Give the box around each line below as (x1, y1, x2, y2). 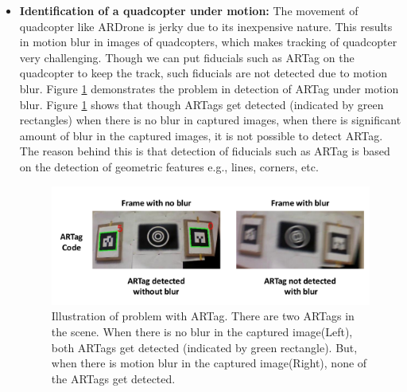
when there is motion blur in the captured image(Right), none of (51, 355, 367, 371)
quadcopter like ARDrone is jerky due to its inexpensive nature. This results (19, 18, 393, 34)
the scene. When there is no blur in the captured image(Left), (51, 323, 353, 339)
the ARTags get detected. (51, 370, 176, 386)
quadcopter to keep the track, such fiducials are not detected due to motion (19, 65, 388, 81)
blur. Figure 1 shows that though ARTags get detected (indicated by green (19, 96, 384, 112)
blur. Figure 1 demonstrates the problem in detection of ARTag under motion (19, 80, 399, 96)
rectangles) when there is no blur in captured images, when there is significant (19, 112, 401, 128)
